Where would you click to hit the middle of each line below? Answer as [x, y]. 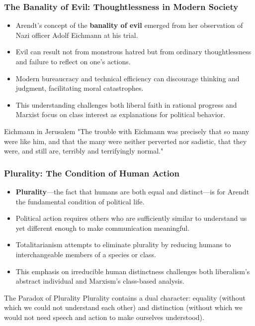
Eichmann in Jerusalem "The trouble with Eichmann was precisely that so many [127, 131]
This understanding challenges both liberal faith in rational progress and [126, 104]
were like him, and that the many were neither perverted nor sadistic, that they [126, 141]
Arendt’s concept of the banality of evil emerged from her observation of [129, 25]
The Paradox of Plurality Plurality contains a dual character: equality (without [125, 297]
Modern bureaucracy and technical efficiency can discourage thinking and [127, 78]
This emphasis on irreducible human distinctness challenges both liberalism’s [133, 271]
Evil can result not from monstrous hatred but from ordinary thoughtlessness [133, 52]
